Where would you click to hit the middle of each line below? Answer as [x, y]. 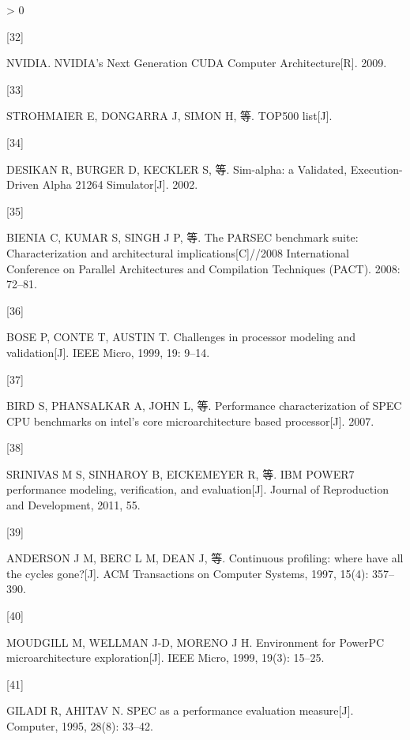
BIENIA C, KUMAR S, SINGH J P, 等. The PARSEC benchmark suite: [182, 237]
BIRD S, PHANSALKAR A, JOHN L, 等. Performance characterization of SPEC [204, 406]
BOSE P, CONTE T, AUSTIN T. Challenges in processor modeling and [181, 337]
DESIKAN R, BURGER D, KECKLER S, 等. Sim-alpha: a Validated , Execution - [205, 169]
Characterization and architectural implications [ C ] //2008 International [178, 252]
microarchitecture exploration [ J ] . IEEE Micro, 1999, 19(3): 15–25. [166, 657]
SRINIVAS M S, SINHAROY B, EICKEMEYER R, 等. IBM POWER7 [181, 473]
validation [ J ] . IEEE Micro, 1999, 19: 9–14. [108, 352]
